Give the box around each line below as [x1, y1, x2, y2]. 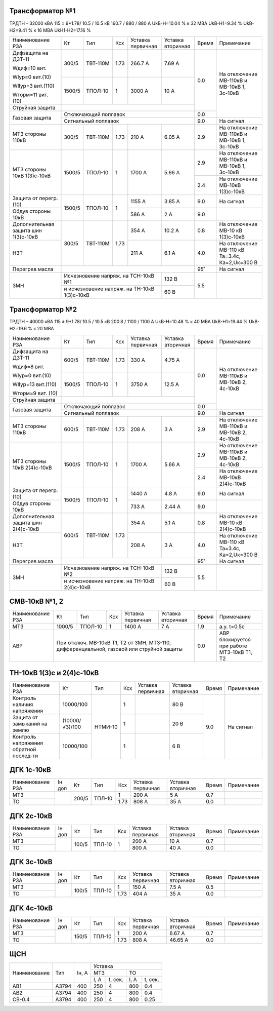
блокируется [219, 636, 251, 643]
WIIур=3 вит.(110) [12, 83, 55, 90]
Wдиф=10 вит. [12, 65, 47, 72]
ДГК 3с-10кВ [9, 858, 53, 866]
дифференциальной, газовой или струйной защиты [56, 646, 183, 653]
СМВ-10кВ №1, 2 [9, 597, 63, 606]
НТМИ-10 [94, 723, 118, 730]
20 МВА [37, 326, 54, 332]
